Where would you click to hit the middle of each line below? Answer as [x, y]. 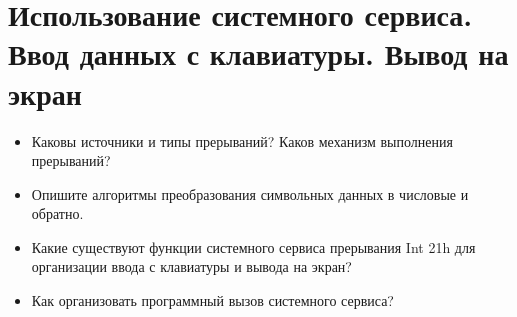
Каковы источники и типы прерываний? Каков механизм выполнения [242, 140]
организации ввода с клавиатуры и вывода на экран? [191, 266]
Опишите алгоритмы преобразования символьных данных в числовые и [250, 193]
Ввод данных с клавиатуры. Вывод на [258, 53]
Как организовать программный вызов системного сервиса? [212, 300]
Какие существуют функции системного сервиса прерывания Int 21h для [253, 246]
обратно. [57, 213]
